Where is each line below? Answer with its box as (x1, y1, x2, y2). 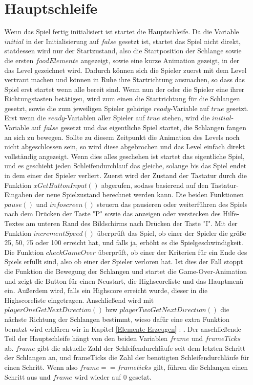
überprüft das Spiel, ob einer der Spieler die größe (97, 227, 246, 238)
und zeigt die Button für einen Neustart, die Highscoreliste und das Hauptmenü (4, 275, 244, 286)
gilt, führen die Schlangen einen (153, 362, 248, 372)
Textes (4, 218, 24, 228)
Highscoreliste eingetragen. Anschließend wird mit (4, 294, 154, 305)
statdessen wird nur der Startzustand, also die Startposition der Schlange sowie (4, 45, 242, 56)
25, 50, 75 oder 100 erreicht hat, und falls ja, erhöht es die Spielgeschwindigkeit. (4, 237, 243, 248)
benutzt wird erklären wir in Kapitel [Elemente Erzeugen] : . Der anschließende (4, 323, 241, 334)
